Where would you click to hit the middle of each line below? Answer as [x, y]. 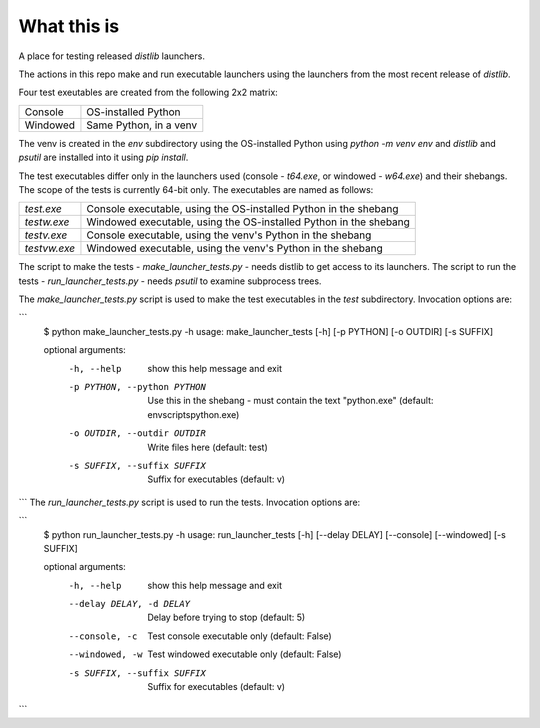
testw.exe [47, 222]
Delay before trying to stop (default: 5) [226, 617]
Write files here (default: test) [208, 447]
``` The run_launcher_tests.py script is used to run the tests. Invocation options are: [189, 502]
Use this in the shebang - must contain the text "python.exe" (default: [290, 401]
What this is [69, 26]
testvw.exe [49, 248]
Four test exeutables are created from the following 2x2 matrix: [148, 92]
